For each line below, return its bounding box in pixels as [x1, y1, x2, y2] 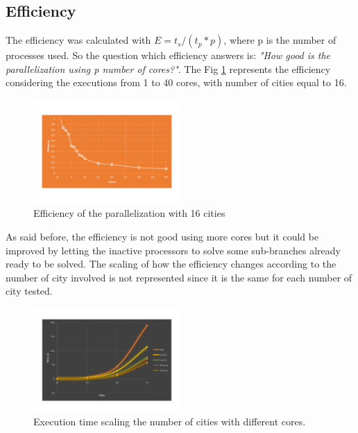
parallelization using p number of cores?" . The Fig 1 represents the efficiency [6, 61, 331, 76]
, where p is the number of [223, 33, 336, 47]
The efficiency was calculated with [6, 33, 151, 47]
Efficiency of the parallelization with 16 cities [33, 206, 225, 220]
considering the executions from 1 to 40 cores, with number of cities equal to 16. [6, 75, 347, 90]
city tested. [6, 284, 53, 298]
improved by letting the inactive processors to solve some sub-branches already [6, 243, 341, 257]
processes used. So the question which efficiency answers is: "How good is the [6, 48, 331, 63]
